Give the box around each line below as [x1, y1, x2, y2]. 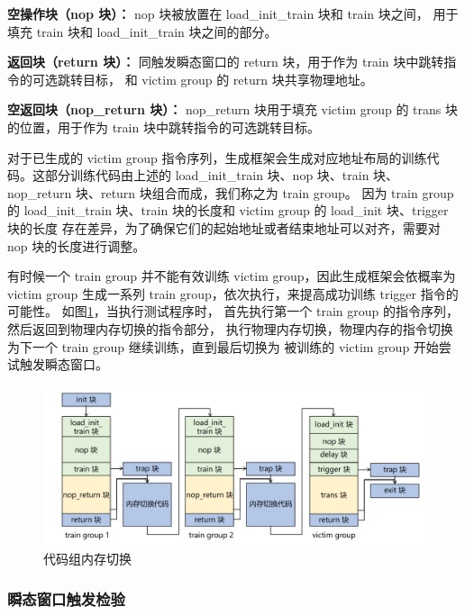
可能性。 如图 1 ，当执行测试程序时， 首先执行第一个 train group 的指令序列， [7, 302, 459, 321]
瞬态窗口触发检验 [7, 587, 125, 610]
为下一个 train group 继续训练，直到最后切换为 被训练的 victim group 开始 [7, 337, 439, 356]
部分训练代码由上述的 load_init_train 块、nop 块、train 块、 [44, 166, 399, 185]
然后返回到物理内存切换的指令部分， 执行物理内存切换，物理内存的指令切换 [7, 319, 453, 338]
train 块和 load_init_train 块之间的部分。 [36, 22, 278, 41]
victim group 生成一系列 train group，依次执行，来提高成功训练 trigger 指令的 [7, 284, 459, 303]
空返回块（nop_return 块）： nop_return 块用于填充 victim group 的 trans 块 [7, 100, 458, 119]
